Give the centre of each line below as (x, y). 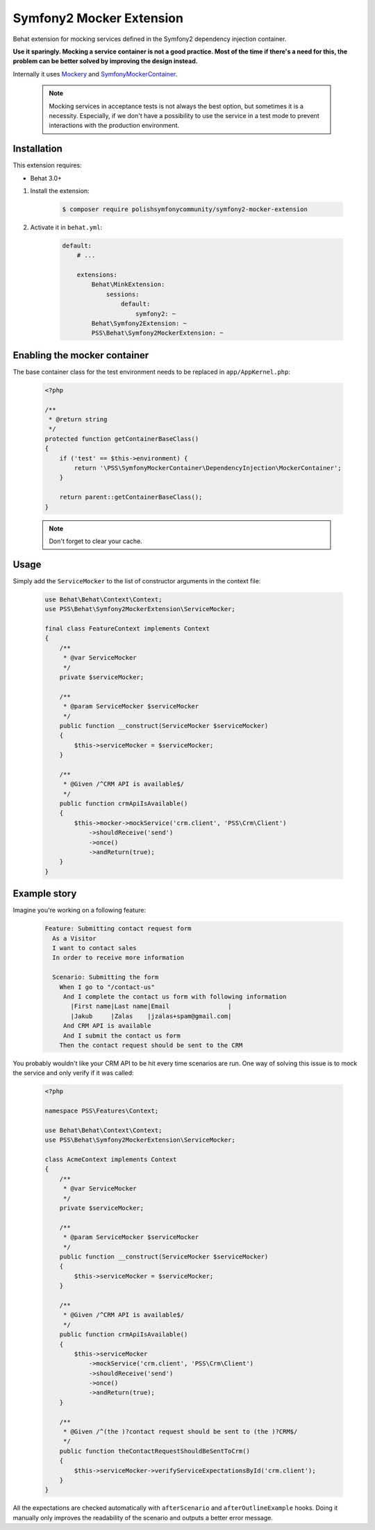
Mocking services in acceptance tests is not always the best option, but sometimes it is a (176, 106)
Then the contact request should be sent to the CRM (151, 1045)
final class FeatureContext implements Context (127, 629)
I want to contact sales (94, 948)
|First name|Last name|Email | (151, 1006)
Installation (37, 149)
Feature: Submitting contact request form (118, 929)
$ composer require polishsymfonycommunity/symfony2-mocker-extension (185, 209)
